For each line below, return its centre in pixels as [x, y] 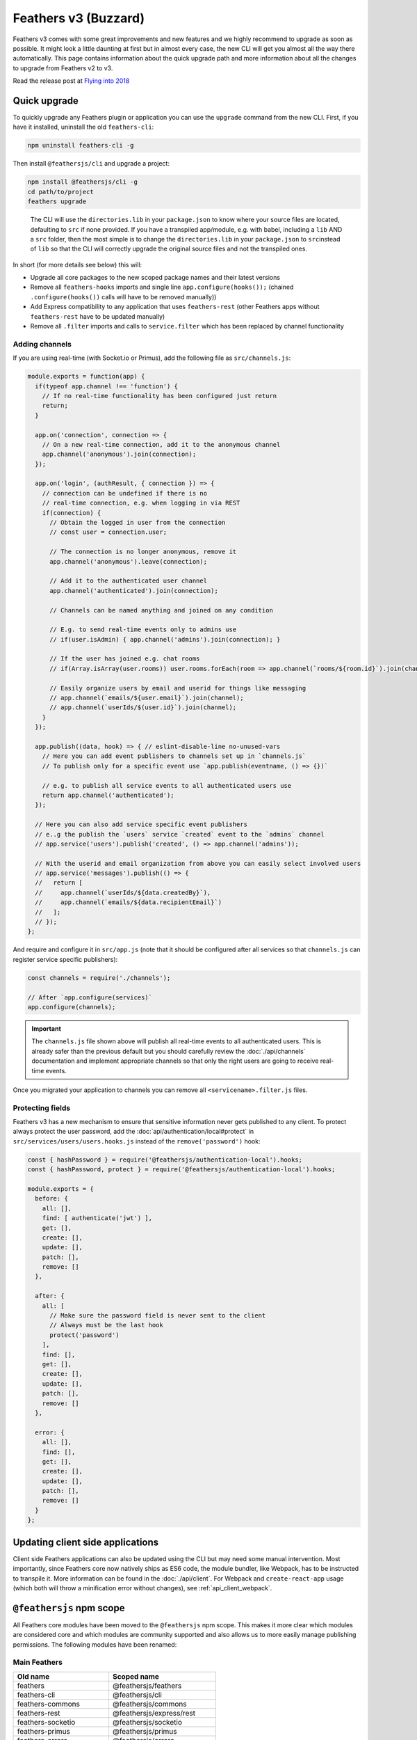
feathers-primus [44, 1731]
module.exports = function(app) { [86, 377]
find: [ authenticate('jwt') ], [97, 1218]
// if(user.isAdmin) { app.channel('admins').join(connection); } [165, 639]
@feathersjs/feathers [147, 1686]
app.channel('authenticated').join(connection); [134, 591]
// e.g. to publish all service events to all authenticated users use [167, 785]
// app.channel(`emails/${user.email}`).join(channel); [147, 698]
